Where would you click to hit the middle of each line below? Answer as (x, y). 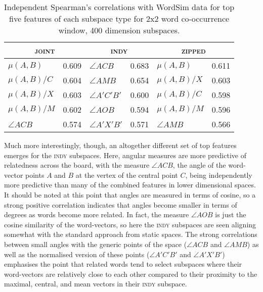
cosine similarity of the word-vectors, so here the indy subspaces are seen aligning (130, 224)
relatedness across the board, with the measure (77, 165)
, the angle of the (199, 165)
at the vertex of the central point (127, 175)
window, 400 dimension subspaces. (119, 30)
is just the (231, 214)
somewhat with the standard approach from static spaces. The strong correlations (131, 234)
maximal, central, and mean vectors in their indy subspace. (96, 284)
